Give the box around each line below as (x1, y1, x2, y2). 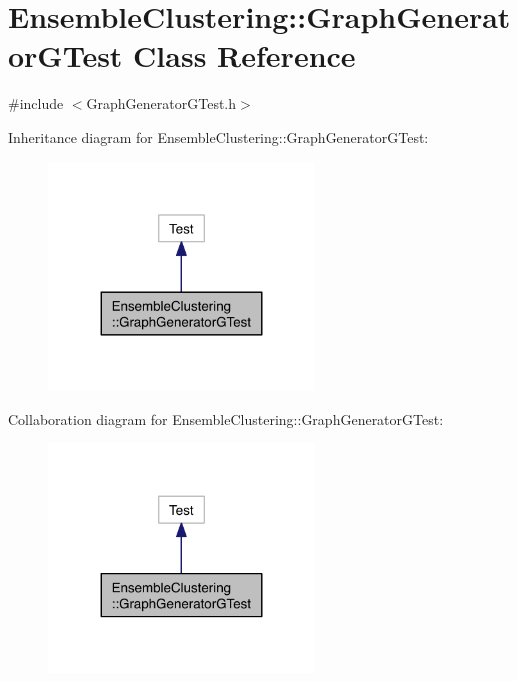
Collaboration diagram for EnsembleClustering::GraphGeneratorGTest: (8, 408, 444, 429)
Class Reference (133, 35, 356, 76)
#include (8, 93, 64, 114)
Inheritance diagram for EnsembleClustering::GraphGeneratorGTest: (8, 126, 429, 147)
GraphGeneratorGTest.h (86, 93, 237, 114)
